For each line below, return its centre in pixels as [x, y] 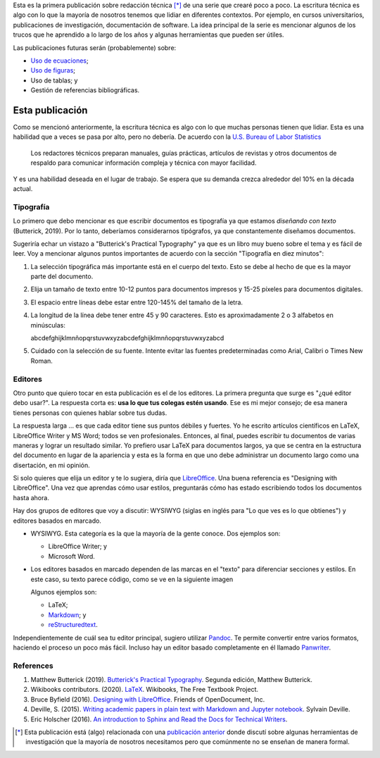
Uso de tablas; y [54, 80]
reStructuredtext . [73, 625]
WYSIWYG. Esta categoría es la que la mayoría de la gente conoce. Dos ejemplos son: [156, 534]
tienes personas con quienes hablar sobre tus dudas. [90, 413]
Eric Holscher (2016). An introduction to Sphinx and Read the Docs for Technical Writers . [159, 719]
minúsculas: [48, 325]
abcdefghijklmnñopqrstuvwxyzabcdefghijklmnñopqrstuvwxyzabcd [127, 338]
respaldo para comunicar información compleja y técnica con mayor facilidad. [144, 163]
